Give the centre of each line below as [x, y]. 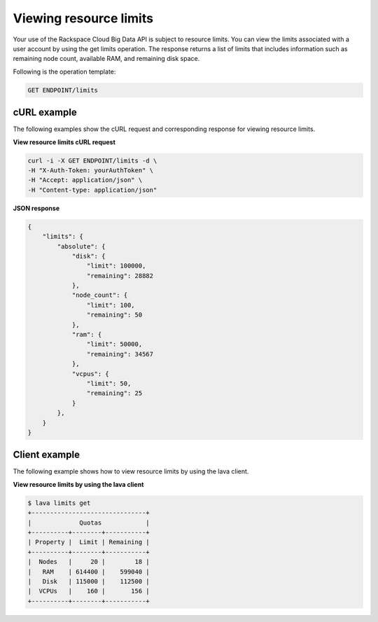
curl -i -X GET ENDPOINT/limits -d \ [92, 160]
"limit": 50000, [114, 344]
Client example [47, 455]
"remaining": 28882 [120, 276]
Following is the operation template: [64, 71]
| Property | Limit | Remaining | [89, 542]
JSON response [36, 208]
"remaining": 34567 [120, 354]
